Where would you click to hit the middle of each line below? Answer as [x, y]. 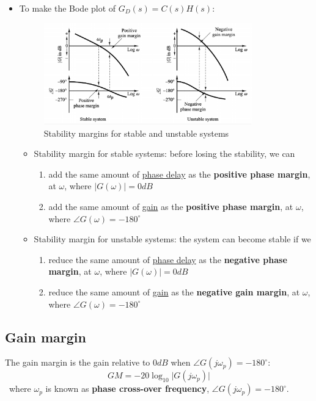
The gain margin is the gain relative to [78, 362]
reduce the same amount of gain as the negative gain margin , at [174, 291]
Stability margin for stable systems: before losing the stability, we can [164, 154]
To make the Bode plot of [68, 8]
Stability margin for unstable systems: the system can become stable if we [172, 239]
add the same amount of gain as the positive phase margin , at [171, 206]
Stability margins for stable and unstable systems [136, 133]
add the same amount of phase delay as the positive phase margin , [179, 174]
